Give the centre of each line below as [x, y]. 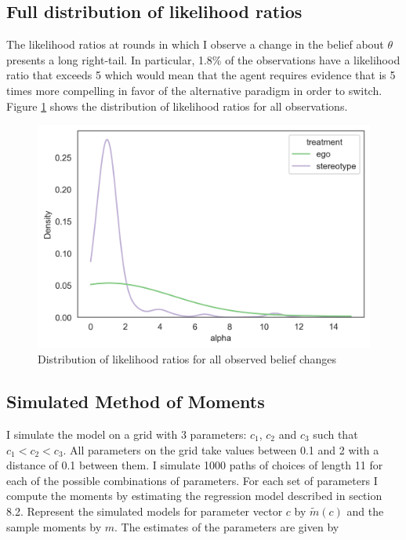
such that [335, 434]
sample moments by [54, 526]
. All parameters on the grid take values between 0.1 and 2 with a [221, 449]
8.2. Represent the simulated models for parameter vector [145, 511]
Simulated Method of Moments [136, 401]
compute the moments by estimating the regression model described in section [194, 496]
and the [365, 511]
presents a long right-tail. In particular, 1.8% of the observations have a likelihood [203, 59]
